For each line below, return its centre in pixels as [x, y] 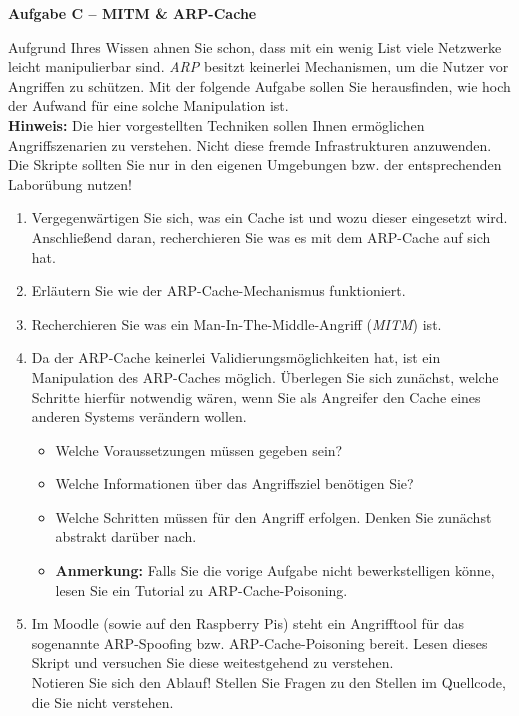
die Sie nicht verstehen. [102, 701]
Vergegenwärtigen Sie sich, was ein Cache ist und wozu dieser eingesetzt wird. [269, 217]
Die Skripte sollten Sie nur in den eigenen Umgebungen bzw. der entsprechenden [255, 164]
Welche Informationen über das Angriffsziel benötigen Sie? [234, 483]
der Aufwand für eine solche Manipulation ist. [148, 105]
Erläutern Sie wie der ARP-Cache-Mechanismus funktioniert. [218, 290]
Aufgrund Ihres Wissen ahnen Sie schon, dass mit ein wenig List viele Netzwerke [255, 46]
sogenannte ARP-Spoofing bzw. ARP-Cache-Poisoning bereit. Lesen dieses [259, 642]
